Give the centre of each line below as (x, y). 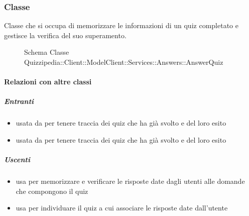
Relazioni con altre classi (48, 82)
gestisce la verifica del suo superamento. (65, 35)
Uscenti (17, 159)
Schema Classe (47, 52)
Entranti (19, 101)
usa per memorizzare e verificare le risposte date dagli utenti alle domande (130, 181)
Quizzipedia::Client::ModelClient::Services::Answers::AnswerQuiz (124, 62)
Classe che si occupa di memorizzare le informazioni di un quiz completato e (121, 25)
